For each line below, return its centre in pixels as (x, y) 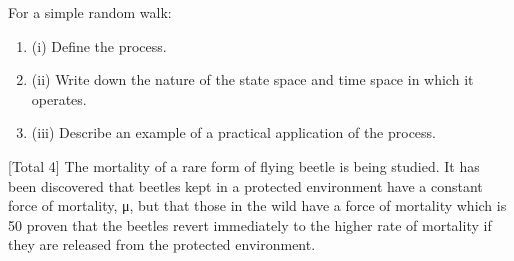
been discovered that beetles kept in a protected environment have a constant (245, 185)
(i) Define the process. (99, 45)
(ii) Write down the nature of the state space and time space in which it (252, 79)
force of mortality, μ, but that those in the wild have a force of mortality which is (257, 205)
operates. (59, 98)
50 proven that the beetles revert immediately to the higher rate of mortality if (250, 224)
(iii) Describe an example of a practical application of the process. (234, 132)
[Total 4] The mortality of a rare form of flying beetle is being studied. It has (244, 165)
